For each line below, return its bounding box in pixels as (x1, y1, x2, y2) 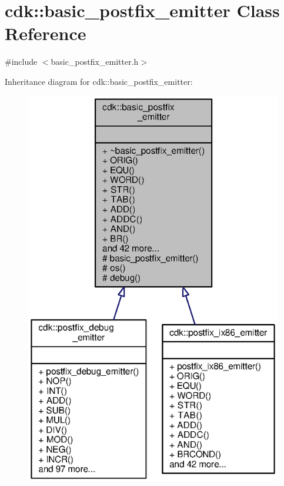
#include (5, 55, 38, 68)
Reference (5, 21, 86, 45)
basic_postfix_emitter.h (51, 55, 139, 68)
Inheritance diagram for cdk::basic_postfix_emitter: (5, 75, 193, 87)
